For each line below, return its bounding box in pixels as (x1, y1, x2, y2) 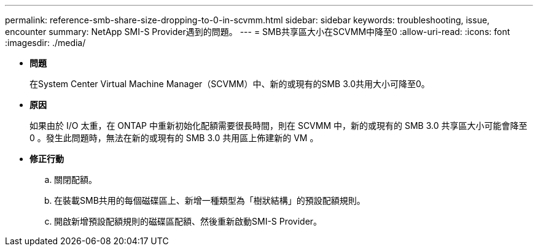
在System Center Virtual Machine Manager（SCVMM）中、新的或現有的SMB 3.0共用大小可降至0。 (29, 79, 430, 89)
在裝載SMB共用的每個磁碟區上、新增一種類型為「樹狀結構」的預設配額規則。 (54, 195, 365, 206)
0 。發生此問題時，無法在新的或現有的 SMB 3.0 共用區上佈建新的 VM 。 (29, 133, 319, 143)
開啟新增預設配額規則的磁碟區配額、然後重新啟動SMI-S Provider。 (54, 216, 322, 226)
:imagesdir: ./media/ (5, 37, 86, 48)
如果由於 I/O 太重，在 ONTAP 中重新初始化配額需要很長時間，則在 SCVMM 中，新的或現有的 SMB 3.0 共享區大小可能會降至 (29, 120, 528, 131)
